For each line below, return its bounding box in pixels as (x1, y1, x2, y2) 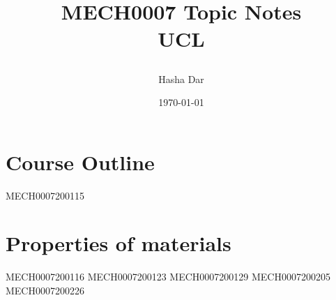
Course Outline (6, 147, 155, 176)
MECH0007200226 (6, 283, 84, 297)
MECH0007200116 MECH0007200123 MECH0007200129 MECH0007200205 (6, 269, 330, 284)
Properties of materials (6, 229, 231, 257)
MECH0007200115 (6, 188, 84, 202)
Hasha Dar (158, 71, 204, 86)
